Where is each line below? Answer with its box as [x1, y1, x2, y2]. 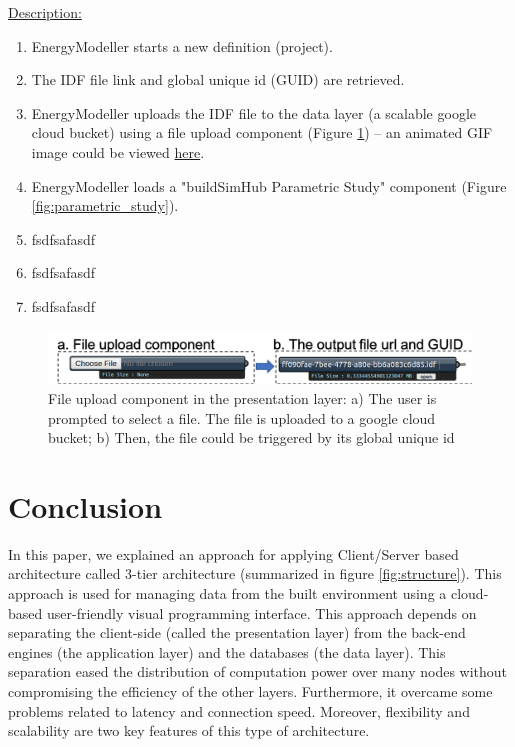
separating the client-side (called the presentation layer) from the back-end [8, 622, 466, 643]
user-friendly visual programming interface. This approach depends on [46, 602, 477, 623]
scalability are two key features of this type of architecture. [8, 720, 370, 741]
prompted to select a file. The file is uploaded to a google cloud [48, 407, 436, 428]
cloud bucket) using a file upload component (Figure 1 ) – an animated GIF [31, 122, 493, 143]
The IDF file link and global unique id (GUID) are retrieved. [31, 69, 405, 90]
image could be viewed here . [31, 141, 205, 162]
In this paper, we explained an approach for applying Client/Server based [8, 543, 459, 564]
